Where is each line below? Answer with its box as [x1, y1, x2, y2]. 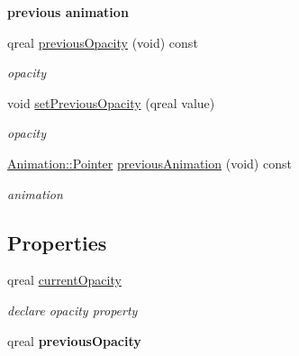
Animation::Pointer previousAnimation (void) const [7, 153, 292, 172]
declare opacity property [7, 300, 138, 319]
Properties [7, 228, 107, 256]
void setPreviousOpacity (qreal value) [7, 93, 215, 112]
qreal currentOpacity [7, 270, 122, 289]
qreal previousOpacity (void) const [7, 32, 198, 51]
